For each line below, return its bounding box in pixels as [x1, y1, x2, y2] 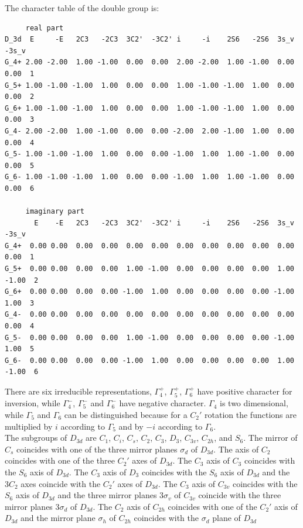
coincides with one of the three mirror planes [16, 443, 178, 455]
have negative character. [119, 397, 206, 409]
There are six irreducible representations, [5, 385, 152, 397]
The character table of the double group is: [5, 2, 159, 13]
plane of [212, 512, 241, 524]
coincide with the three [198, 489, 281, 501]
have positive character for [197, 385, 292, 397]
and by [118, 420, 144, 432]
